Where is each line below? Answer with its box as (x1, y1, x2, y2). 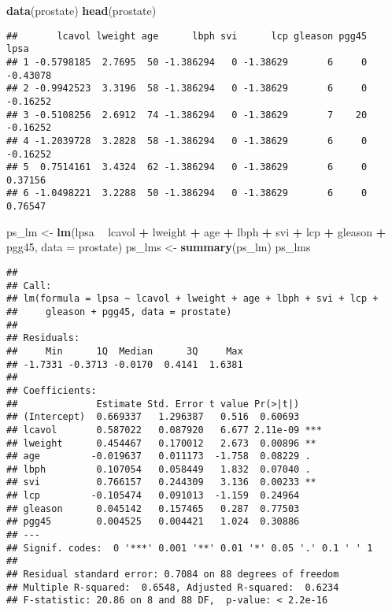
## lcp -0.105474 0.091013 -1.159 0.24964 (6, 490, 300, 502)
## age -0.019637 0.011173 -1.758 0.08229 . (6, 451, 311, 462)
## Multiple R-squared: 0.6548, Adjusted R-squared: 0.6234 (6, 581, 339, 593)
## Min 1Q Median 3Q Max (6, 345, 243, 357)
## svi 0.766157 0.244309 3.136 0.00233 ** (6, 477, 316, 488)
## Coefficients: (6, 384, 97, 396)
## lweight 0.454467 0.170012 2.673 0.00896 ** (6, 437, 316, 449)
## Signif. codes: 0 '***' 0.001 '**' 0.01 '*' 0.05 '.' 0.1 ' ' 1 (6, 542, 373, 554)
